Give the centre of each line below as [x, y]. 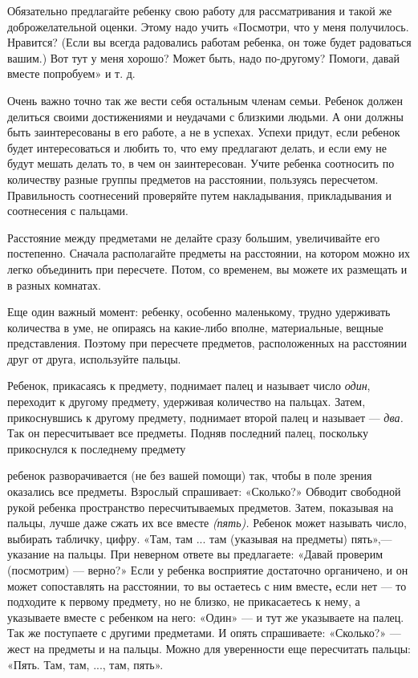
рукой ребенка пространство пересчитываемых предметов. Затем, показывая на [201, 507]
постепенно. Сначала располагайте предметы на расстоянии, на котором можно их [209, 253]
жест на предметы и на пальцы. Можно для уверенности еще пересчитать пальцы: [209, 648]
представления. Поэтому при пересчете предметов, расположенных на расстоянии [207, 343]
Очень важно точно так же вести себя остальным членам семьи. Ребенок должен [205, 100]
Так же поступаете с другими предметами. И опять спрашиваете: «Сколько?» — [204, 633]
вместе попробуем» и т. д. [71, 73]
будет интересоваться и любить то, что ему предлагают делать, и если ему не [197, 147]
